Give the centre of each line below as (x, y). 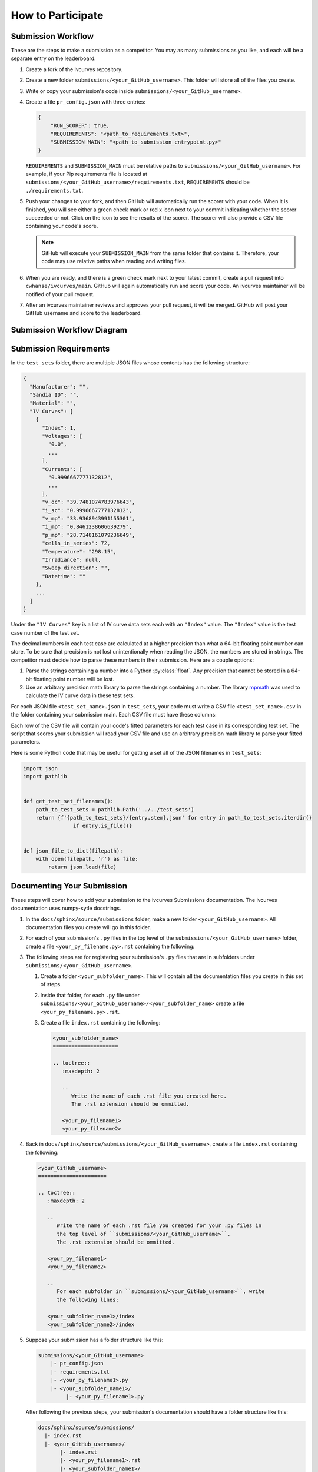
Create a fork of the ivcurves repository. (74, 69)
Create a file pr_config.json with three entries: (85, 102)
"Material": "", (53, 403)
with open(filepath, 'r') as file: (87, 859)
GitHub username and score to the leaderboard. (84, 313)
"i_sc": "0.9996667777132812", (87, 510)
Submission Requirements (60, 349)
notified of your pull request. (60, 294)
